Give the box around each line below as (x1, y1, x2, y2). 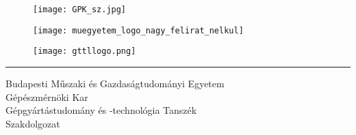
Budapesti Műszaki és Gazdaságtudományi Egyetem (5, 76, 225, 90)
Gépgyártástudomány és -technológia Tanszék (5, 103, 197, 117)
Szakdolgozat (5, 116, 60, 130)
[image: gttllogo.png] (33, 46, 136, 57)
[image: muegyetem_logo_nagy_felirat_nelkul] (33, 25, 244, 35)
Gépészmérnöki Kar (5, 89, 88, 104)
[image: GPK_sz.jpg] (33, 5, 127, 14)
